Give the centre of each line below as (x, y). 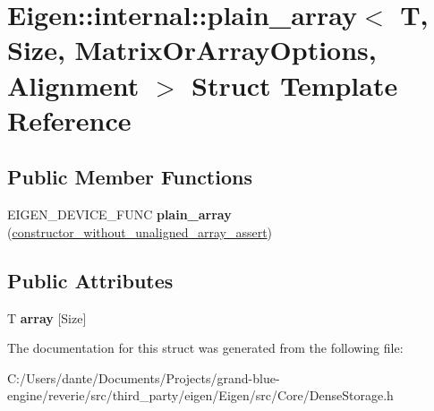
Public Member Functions (130, 177)
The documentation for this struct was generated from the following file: (205, 348)
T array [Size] (47, 317)
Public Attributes (90, 280)
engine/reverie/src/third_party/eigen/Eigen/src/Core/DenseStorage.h (200, 395)
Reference (69, 120)
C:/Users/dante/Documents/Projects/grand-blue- (144, 377)
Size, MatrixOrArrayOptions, (192, 50)
